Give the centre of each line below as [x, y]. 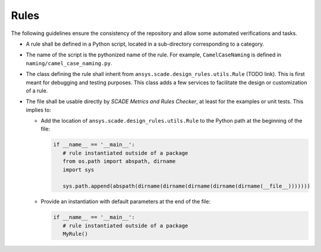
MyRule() [75, 234]
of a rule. [37, 90]
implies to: [39, 110]
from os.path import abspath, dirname [119, 161]
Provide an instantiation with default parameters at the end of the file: [126, 202]
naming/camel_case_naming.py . [69, 63]
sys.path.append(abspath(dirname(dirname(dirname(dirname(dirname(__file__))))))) [186, 186]
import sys [78, 170]
